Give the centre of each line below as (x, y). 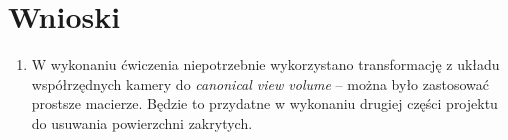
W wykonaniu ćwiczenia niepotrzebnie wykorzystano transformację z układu (265, 64)
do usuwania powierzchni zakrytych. (142, 122)
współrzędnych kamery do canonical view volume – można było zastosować (260, 83)
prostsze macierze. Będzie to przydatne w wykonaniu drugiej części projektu (264, 103)
